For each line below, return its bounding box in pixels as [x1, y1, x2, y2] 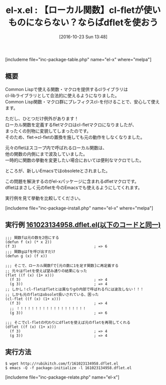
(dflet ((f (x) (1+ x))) [5, 324, 56, 329]
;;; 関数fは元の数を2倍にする [5, 235, 59, 240]
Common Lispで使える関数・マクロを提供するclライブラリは [5, 86, 128, 92]
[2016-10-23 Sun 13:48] [59, 33, 108, 40]
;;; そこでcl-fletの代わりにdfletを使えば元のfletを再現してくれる [5, 320, 131, 325]
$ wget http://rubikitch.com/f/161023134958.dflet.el [5, 361, 119, 366]
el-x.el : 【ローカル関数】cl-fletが [5, 4, 144, 16]
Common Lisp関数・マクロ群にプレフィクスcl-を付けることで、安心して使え [5, 98, 160, 104]
